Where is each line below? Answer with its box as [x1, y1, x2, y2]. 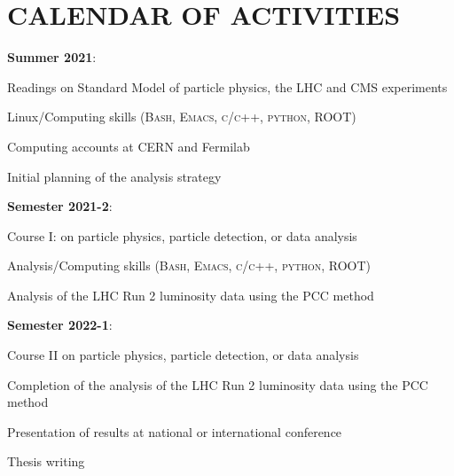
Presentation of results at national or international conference [7, 422, 342, 441]
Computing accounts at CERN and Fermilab [7, 137, 250, 155]
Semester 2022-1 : [7, 316, 113, 334]
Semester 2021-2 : [7, 197, 113, 215]
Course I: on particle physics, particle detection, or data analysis [7, 226, 357, 245]
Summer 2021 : [7, 48, 97, 66]
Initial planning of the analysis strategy [7, 167, 222, 185]
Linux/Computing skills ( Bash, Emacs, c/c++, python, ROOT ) [7, 107, 356, 126]
